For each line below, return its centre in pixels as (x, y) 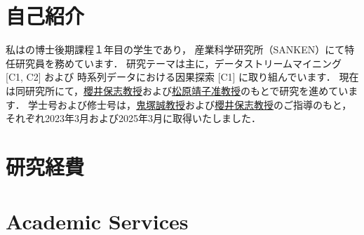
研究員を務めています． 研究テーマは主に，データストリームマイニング (178, 63)
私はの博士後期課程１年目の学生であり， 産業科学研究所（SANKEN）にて (175, 49)
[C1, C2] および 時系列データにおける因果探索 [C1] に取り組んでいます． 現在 (182, 77)
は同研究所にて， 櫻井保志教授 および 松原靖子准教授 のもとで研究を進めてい (177, 90)
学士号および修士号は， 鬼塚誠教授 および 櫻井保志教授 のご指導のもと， (190, 104)
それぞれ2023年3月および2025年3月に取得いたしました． (133, 118)
